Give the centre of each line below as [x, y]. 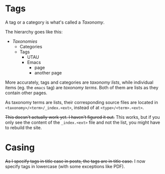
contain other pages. [26, 93]
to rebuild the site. [23, 127]
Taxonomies [25, 41]
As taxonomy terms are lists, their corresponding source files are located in [82, 102]
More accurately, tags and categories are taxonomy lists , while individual [79, 82]
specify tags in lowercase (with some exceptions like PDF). [65, 166]
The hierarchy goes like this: [34, 32]
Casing [20, 148]
